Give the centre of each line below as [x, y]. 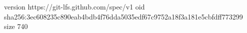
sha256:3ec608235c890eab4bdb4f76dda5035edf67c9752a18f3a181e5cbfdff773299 [123, 16]
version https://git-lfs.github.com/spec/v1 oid [74, 6]
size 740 [16, 26]
